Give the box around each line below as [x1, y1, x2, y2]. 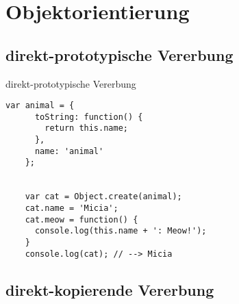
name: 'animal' [34, 146, 104, 156]
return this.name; [45, 123, 128, 134]
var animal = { [5, 101, 75, 111]
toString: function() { [34, 112, 143, 122]
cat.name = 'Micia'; [25, 203, 118, 214]
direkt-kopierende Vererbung [5, 279, 214, 300]
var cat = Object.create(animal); [25, 192, 182, 202]
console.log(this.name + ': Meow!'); [34, 226, 207, 236]
